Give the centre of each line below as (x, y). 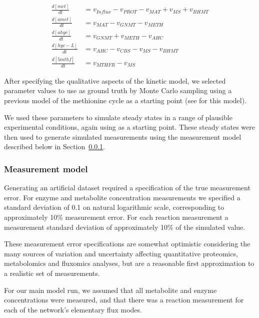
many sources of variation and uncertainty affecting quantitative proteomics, (121, 253)
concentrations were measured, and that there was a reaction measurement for (124, 300)
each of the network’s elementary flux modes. (73, 309)
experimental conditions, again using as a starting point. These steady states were (129, 127)
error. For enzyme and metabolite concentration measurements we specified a (122, 197)
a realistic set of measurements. (52, 273)
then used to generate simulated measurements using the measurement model (123, 136)
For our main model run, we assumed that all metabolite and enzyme (110, 290)
